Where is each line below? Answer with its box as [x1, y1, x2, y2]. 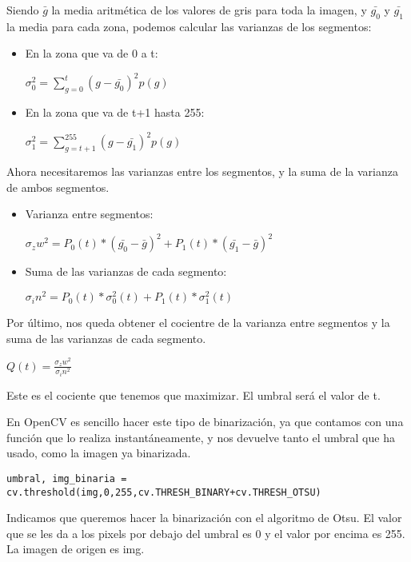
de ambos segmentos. [6, 178, 110, 195]
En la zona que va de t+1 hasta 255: [25, 104, 205, 121]
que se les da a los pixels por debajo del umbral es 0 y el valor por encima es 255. [6, 524, 405, 541]
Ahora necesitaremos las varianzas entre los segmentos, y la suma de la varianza [6, 163, 398, 180]
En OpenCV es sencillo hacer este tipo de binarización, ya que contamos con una [6, 413, 404, 430]
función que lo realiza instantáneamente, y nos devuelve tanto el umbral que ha [6, 428, 395, 445]
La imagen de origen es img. [6, 540, 145, 557]
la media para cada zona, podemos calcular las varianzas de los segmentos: [6, 18, 372, 34]
